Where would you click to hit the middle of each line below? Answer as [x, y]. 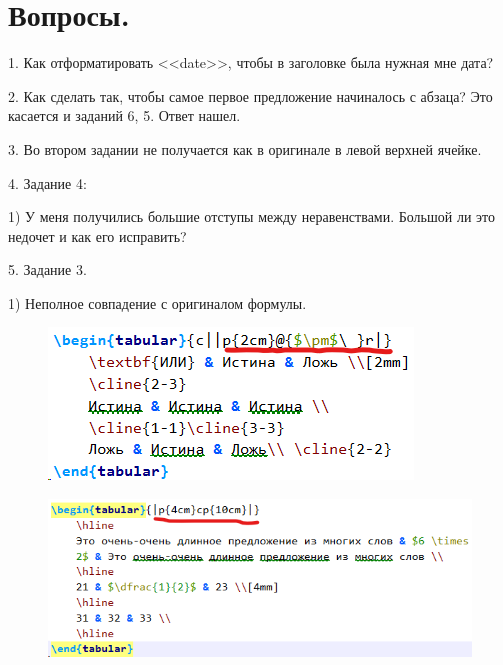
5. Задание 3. [47, 269]
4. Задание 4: [47, 182]
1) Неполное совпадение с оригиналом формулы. [157, 302]
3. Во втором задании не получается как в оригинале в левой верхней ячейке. [245, 148]
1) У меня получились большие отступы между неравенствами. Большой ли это [251, 216]
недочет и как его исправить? [97, 235]
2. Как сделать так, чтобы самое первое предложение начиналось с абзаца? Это [250, 95]
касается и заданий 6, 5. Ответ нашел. [124, 115]
